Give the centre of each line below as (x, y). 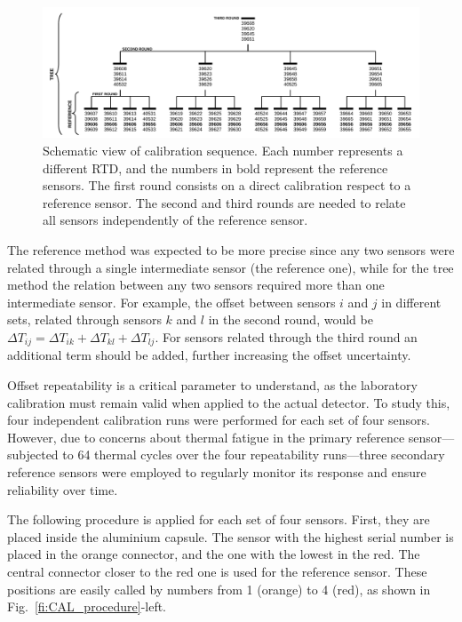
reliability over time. (63, 489)
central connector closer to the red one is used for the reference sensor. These (217, 571)
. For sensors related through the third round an (286, 336)
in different (411, 302)
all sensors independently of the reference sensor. (175, 220)
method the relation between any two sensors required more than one (196, 285)
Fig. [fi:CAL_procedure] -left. (87, 606)
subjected (33, 455)
